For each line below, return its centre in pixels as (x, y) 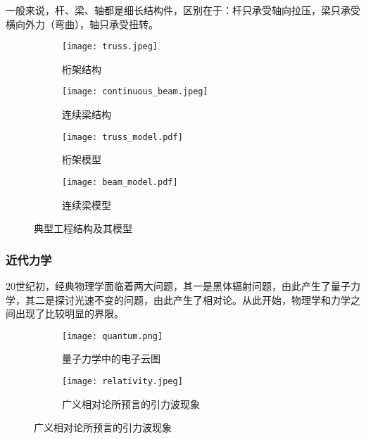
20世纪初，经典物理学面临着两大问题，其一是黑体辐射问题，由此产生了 (168, 286)
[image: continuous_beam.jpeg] (135, 92)
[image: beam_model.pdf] (120, 182)
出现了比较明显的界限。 (69, 313)
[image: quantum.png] (113, 336)
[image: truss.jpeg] (110, 47)
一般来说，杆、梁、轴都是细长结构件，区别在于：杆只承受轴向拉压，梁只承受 (183, 10)
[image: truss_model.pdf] (122, 137)
